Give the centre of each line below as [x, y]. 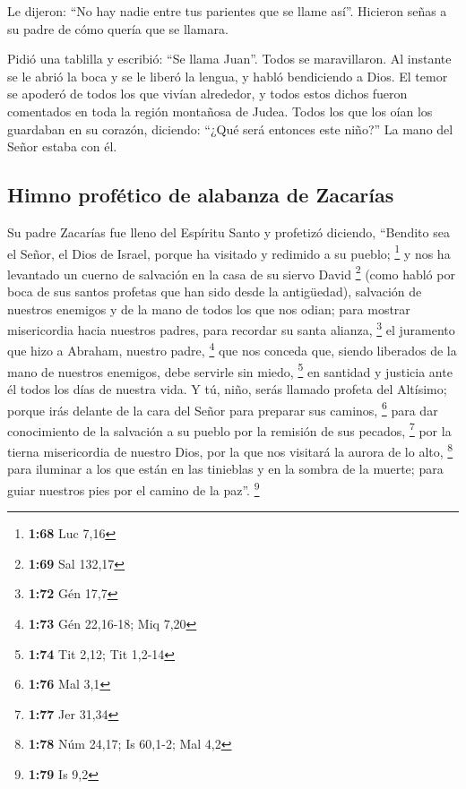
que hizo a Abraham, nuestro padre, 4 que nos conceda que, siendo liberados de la [232, 349]
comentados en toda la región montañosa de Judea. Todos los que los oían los [220, 111]
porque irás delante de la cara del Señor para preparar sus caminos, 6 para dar [223, 408]
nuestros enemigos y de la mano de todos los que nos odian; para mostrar [209, 309]
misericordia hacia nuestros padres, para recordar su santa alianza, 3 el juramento [231, 328]
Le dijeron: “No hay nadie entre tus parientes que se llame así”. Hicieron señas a [227, 11]
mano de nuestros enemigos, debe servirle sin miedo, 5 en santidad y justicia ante [230, 370]
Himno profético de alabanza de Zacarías [201, 195]
